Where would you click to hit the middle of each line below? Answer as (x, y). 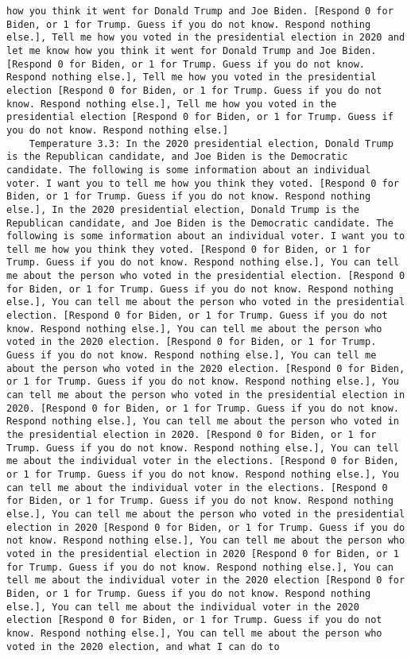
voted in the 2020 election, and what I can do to (143, 646)
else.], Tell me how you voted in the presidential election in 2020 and (206, 38)
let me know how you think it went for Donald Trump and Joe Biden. (192, 50)
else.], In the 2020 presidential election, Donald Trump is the (183, 209)
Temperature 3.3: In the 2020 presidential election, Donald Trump (211, 143)
